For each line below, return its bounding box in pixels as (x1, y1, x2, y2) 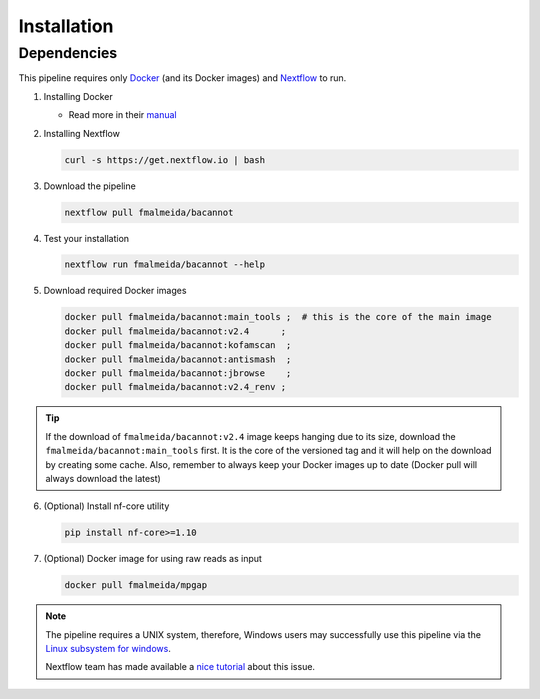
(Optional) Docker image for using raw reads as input (43, 553, 262, 565)
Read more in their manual (68, 109, 177, 121)
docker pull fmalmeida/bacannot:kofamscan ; (64, 340, 292, 351)
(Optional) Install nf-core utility (43, 500, 170, 512)
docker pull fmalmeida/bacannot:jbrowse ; (64, 368, 292, 379)
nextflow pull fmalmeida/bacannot (64, 206, 234, 218)
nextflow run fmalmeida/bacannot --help (64, 259, 265, 270)
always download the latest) (45, 472, 162, 484)
